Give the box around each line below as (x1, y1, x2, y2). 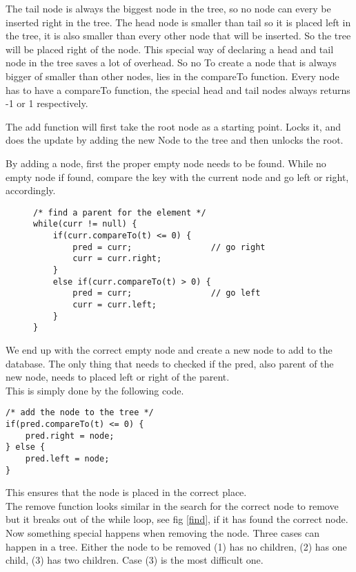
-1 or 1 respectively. (6, 96, 88, 111)
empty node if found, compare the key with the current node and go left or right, (6, 169, 349, 184)
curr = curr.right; (72, 254, 162, 264)
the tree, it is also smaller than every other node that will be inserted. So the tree (6, 28, 351, 43)
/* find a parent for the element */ (33, 207, 206, 218)
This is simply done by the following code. (6, 383, 184, 397)
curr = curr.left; (72, 299, 157, 309)
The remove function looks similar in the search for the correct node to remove (6, 498, 339, 513)
